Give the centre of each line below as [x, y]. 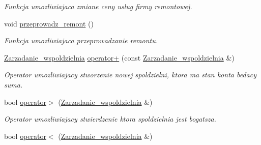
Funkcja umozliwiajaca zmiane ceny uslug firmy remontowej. [98, 6]
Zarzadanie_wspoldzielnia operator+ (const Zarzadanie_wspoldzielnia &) [119, 57]
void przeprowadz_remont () [49, 23]
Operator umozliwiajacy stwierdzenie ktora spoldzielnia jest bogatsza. [110, 119]
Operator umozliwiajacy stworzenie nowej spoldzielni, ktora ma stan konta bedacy [130, 75]
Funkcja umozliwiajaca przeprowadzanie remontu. [81, 40]
